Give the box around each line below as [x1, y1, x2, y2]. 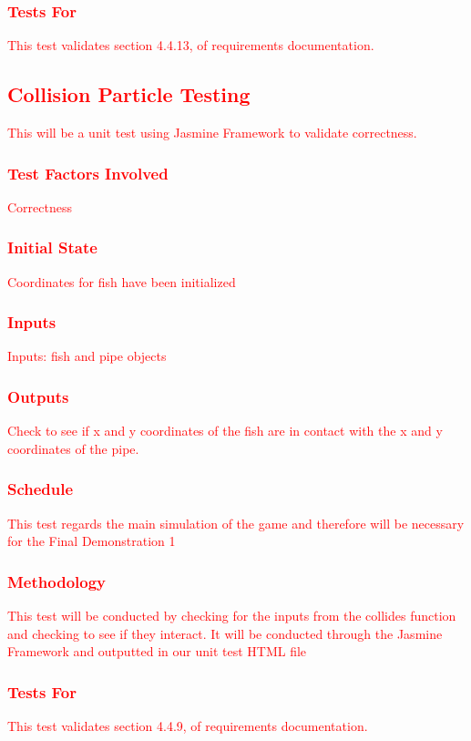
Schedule [7, 478, 74, 500]
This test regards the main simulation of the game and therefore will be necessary [7, 513, 465, 532]
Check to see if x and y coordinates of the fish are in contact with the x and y [7, 421, 443, 440]
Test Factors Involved [7, 161, 169, 184]
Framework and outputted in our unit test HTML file [7, 642, 307, 661]
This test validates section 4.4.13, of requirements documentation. [7, 36, 374, 55]
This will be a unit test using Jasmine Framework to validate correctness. [7, 123, 417, 142]
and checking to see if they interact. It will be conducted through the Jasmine [7, 623, 443, 643]
